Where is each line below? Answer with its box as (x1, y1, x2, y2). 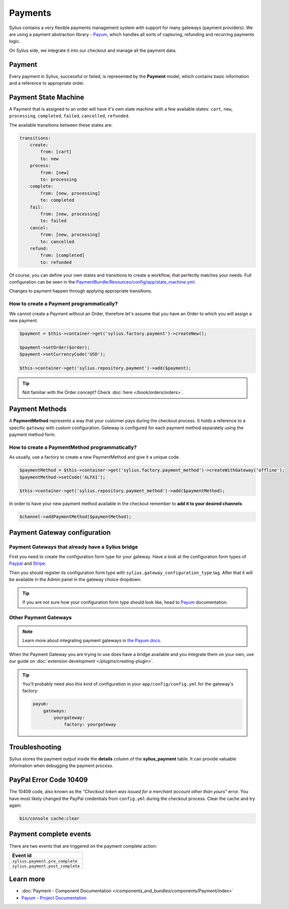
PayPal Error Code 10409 (9, 776, 88, 784)
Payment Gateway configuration (9, 528, 111, 537)
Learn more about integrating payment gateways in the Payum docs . (22, 638, 162, 644)
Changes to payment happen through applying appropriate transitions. (9, 288, 152, 294)
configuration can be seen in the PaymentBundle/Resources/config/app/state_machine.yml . (9, 279, 196, 285)
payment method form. (9, 432, 56, 437)
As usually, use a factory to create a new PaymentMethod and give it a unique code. (9, 454, 180, 460)
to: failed (40, 218, 67, 224)
